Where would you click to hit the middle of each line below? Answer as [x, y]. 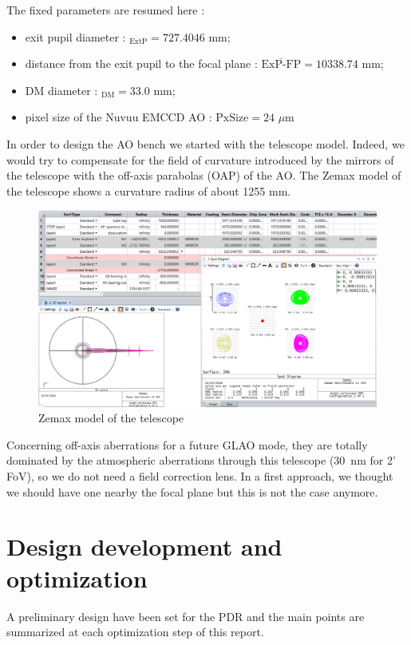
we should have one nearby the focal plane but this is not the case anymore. [192, 491]
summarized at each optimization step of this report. [135, 632]
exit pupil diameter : [75, 36]
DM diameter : [61, 90]
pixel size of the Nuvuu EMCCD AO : [119, 117]
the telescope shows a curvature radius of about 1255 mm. [149, 190]
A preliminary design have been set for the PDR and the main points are [186, 616]
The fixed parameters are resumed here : [106, 10]
